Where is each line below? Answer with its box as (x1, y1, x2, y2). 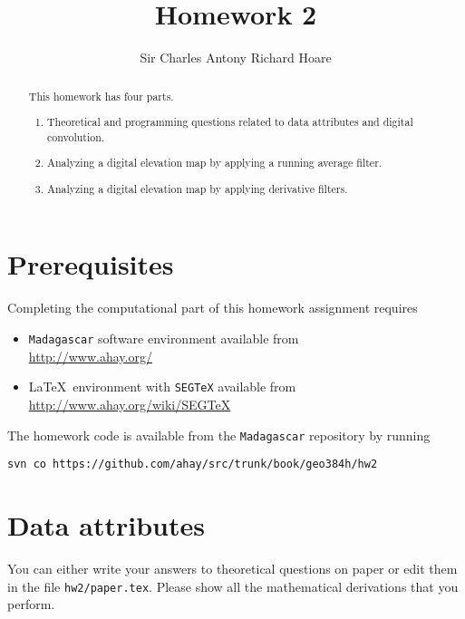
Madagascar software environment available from (28, 329, 299, 347)
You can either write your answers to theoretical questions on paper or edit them (7, 558, 458, 577)
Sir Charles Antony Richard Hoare (140, 48, 332, 67)
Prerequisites (7, 246, 174, 283)
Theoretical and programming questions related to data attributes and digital (47, 114, 413, 130)
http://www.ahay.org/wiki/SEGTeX (28, 394, 231, 413)
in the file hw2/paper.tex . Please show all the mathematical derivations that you (7, 576, 459, 595)
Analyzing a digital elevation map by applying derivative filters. (47, 180, 348, 196)
